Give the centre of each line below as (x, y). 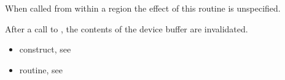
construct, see (45, 49)
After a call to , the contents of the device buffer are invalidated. (127, 28)
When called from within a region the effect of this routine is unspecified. (143, 8)
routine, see (41, 69)
